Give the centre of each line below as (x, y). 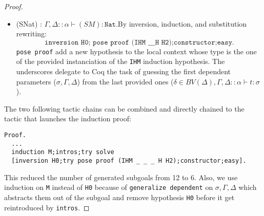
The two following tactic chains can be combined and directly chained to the (124, 108)
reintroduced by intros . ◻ (47, 207)
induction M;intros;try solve (63, 152)
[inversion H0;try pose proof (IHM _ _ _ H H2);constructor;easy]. (129, 161)
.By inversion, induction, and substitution (181, 23)
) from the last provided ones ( (125, 81)
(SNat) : (29, 23)
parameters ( (36, 81)
